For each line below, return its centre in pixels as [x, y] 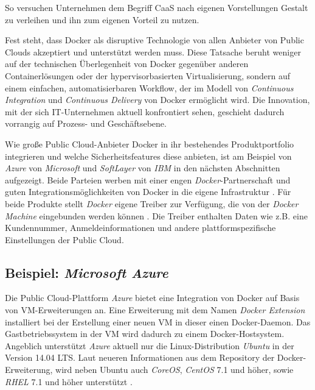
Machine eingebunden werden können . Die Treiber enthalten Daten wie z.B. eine [156, 215]
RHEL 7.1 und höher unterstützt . [69, 381]
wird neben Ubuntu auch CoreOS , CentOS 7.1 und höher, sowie [175, 370]
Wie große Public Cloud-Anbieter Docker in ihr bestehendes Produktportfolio [150, 144]
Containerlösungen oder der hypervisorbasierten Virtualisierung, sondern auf [148, 75]
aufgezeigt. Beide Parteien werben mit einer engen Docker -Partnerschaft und [148, 179]
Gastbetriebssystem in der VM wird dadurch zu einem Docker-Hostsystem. [145, 334]
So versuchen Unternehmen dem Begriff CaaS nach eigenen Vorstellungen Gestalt [157, 7]
